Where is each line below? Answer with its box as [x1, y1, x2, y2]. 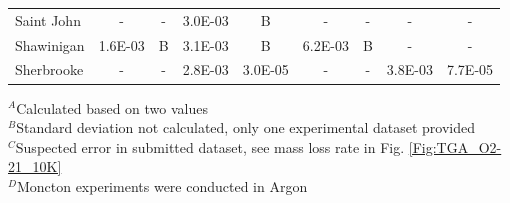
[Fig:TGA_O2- [408, 136, 502, 157]
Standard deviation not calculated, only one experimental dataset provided [16, 117, 475, 138]
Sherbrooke [15, 59, 84, 80]
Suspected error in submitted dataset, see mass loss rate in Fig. [15, 136, 405, 157]
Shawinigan [15, 34, 85, 55]
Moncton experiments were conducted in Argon [16, 175, 308, 196]
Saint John [15, 9, 81, 30]
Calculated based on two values [16, 97, 208, 118]
